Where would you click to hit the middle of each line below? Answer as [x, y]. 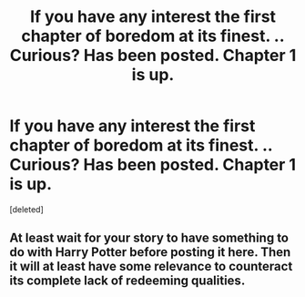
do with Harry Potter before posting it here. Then [150, 252]
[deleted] [26, 209]
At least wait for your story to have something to [149, 238]
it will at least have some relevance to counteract [151, 266]
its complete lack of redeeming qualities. [127, 281]
